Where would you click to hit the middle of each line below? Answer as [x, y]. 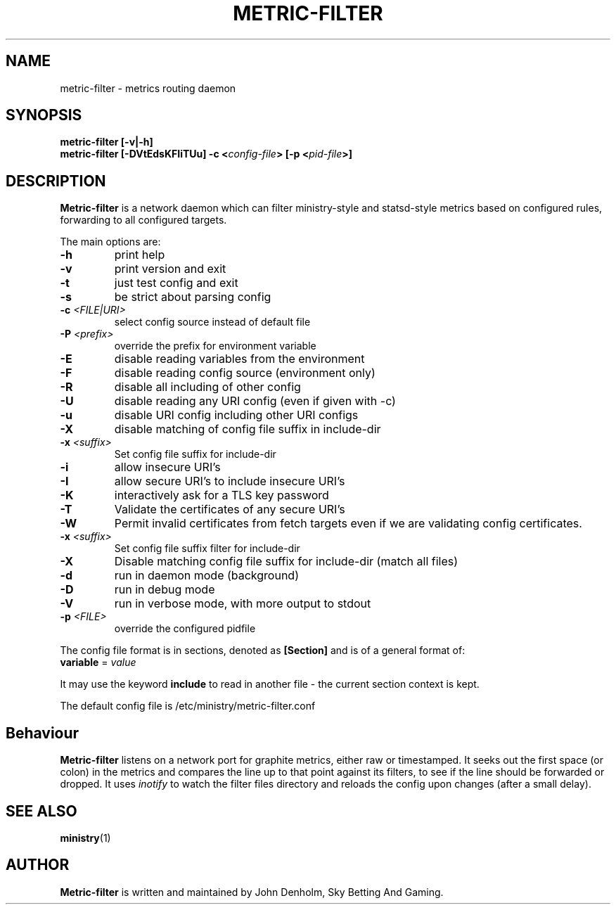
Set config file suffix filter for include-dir [207, 549]
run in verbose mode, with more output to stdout [243, 604]
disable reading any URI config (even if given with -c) [255, 401]
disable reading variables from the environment [239, 359]
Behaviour [43, 733]
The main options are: [110, 242]
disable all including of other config [207, 387]
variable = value [98, 662]
